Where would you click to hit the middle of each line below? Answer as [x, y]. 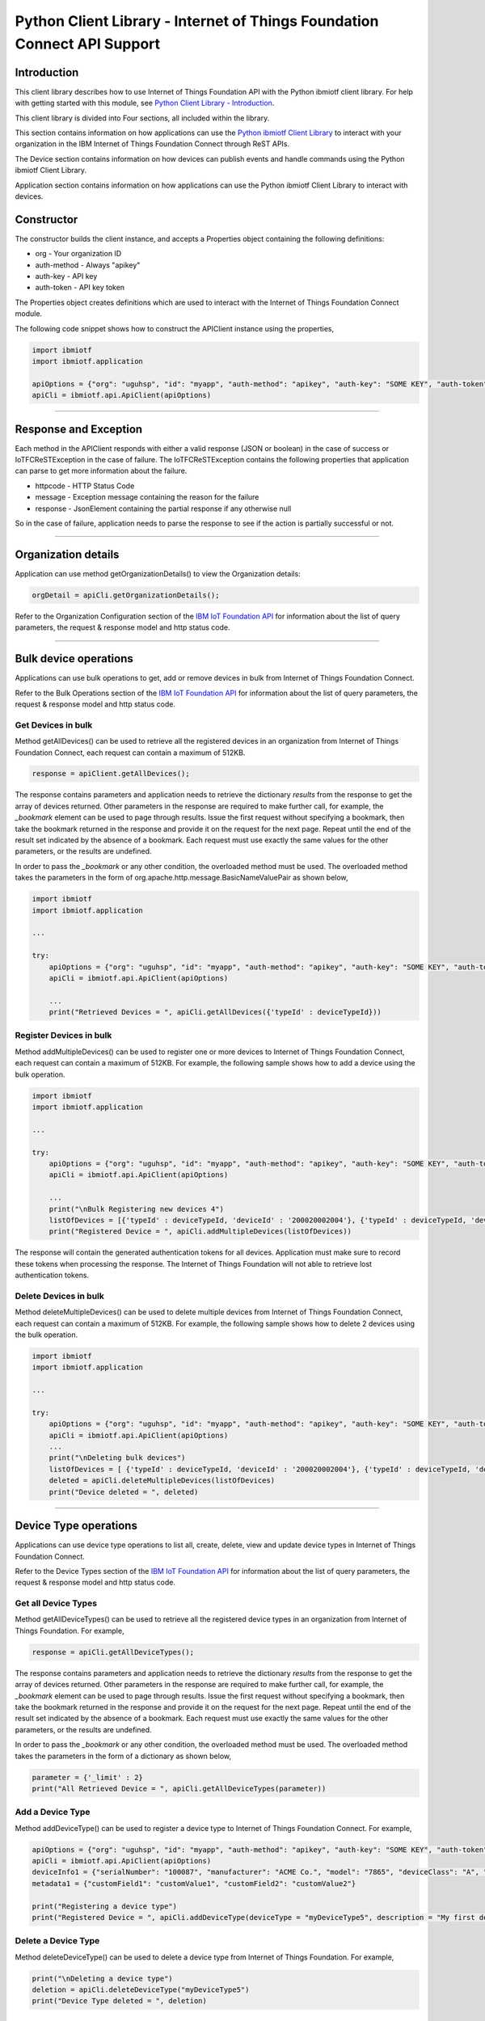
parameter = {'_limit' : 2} [87, 1777]
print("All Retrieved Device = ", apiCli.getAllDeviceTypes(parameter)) [179, 1788]
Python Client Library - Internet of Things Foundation [197, 21]
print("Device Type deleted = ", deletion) [120, 2001]
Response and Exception [79, 429]
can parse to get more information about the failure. [101, 471]
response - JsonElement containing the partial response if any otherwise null [163, 508]
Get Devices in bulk [54, 725]
